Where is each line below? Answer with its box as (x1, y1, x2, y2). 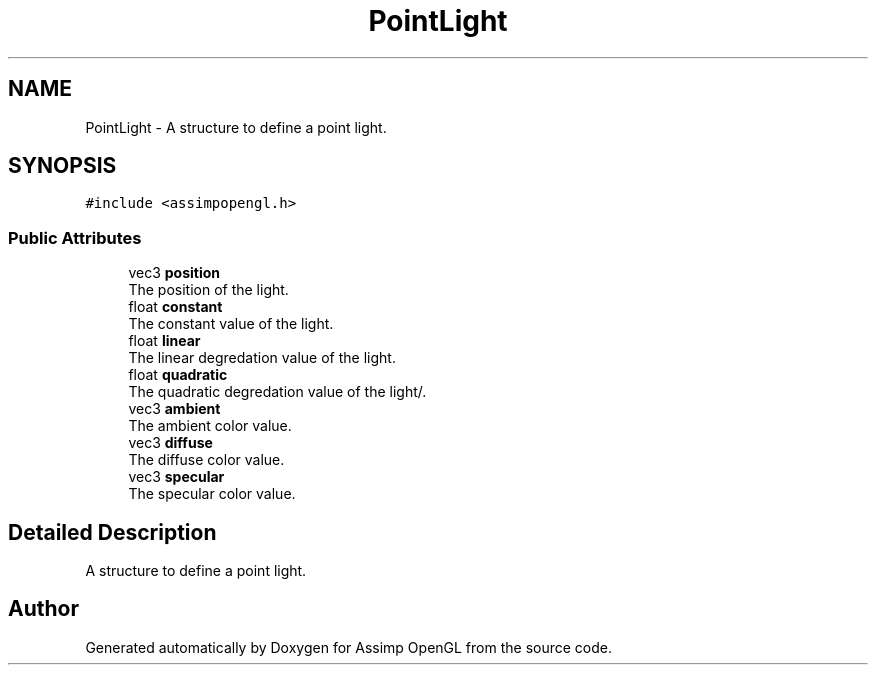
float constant (128, 298, 223, 316)
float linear (128, 332, 201, 350)
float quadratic (128, 366, 228, 384)
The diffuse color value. (128, 451, 285, 469)
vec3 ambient (128, 400, 221, 418)
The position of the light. (128, 281, 289, 299)
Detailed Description (8, 519, 217, 545)
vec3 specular (128, 468, 225, 486)
